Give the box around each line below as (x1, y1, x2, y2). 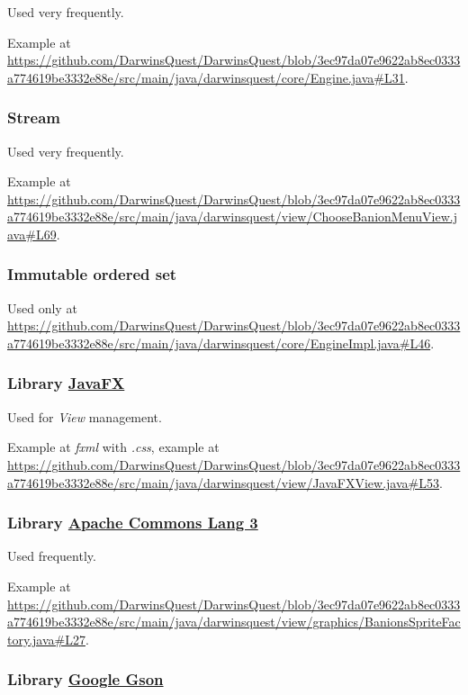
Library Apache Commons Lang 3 (7, 511, 258, 534)
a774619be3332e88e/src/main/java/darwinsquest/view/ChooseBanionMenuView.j (7, 207, 457, 226)
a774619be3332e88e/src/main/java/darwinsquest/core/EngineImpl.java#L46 (7, 333, 431, 352)
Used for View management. (7, 407, 162, 426)
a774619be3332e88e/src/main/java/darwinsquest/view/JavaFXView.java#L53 (7, 473, 439, 492)
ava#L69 (7, 224, 57, 243)
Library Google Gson (7, 668, 164, 690)
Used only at (7, 298, 77, 317)
